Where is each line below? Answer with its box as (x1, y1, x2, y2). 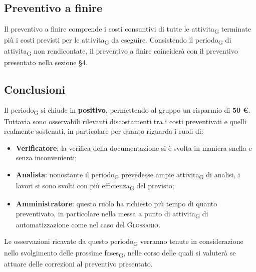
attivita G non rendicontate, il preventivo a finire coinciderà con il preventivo (4, 46, 238, 58)
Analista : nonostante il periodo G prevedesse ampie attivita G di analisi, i (16, 169, 240, 181)
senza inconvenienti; (16, 152, 77, 163)
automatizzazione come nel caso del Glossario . (16, 219, 160, 229)
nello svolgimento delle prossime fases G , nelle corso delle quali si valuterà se (4, 247, 236, 259)
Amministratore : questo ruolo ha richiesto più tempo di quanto (16, 198, 217, 209)
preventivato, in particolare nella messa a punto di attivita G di (16, 208, 208, 220)
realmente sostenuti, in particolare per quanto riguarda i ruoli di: (4, 126, 203, 136)
